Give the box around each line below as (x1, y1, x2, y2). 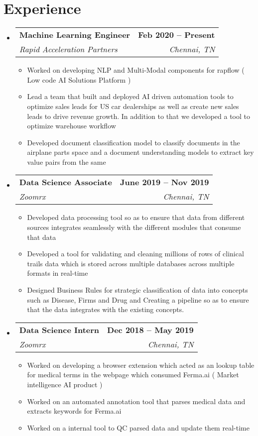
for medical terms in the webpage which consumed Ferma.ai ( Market (27, 369, 239, 380)
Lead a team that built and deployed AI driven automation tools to (27, 91, 234, 102)
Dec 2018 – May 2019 (107, 324, 194, 335)
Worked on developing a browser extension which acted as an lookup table (27, 359, 255, 370)
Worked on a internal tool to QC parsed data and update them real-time (27, 422, 250, 433)
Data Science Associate (19, 176, 112, 188)
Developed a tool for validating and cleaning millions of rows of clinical (27, 248, 244, 259)
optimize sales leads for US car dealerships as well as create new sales (27, 101, 239, 111)
